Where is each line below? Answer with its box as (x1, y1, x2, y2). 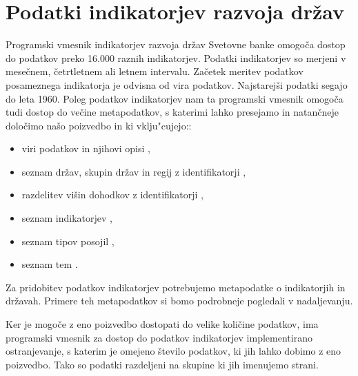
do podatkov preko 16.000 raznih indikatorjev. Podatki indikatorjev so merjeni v (6, 50, 346, 65)
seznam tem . (21, 257, 78, 271)
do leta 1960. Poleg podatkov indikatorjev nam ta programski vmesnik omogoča (6, 91, 344, 105)
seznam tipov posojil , (21, 233, 115, 248)
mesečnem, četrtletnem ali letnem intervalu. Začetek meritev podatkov (6, 64, 304, 79)
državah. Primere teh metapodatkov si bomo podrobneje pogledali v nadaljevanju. (6, 293, 353, 308)
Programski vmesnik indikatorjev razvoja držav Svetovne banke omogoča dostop (6, 37, 346, 52)
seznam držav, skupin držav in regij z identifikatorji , (21, 164, 246, 178)
